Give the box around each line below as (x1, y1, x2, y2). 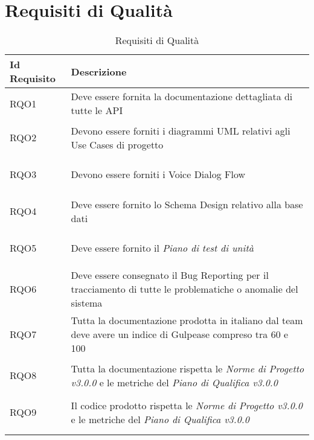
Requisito (10, 71, 56, 86)
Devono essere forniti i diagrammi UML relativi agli (71, 123, 290, 138)
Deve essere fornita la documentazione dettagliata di (71, 89, 293, 104)
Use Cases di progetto (71, 137, 164, 151)
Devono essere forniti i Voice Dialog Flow (71, 167, 246, 182)
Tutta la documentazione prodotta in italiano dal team (71, 313, 303, 328)
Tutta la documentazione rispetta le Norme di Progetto (71, 361, 304, 375)
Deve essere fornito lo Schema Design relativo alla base (71, 197, 303, 211)
